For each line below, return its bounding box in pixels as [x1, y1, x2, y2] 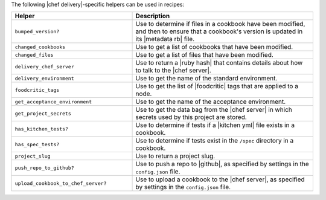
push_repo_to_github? [14, 164, 75, 171]
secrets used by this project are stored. [135, 113, 247, 121]
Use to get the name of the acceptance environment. [135, 97, 286, 106]
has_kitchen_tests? [14, 126, 69, 132]
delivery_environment [14, 75, 75, 82]
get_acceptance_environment [14, 98, 92, 105]
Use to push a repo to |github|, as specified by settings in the [135, 160, 309, 169]
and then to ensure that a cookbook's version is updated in [135, 27, 303, 36]
